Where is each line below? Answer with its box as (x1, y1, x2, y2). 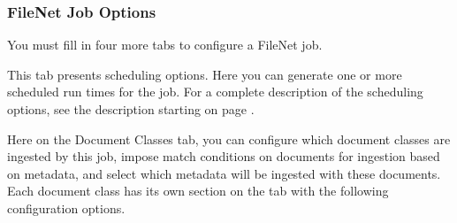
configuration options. (7, 198, 126, 217)
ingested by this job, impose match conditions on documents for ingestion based (7, 147, 440, 165)
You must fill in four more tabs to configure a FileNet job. (7, 35, 323, 54)
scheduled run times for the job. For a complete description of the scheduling (7, 82, 423, 101)
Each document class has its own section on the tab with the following (7, 181, 389, 200)
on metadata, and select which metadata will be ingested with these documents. (7, 164, 441, 182)
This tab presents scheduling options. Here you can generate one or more (7, 65, 402, 83)
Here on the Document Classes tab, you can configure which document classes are (7, 129, 451, 148)
